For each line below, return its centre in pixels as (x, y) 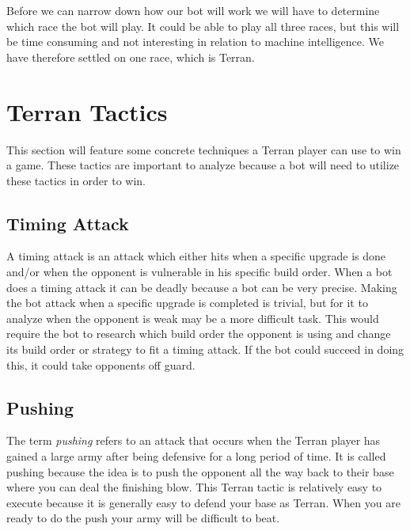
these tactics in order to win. (76, 180)
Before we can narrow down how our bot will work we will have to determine (193, 10)
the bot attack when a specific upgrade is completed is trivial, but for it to (187, 303)
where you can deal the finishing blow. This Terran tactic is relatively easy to (194, 487)
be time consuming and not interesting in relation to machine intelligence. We (196, 42)
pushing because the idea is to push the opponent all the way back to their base (200, 471)
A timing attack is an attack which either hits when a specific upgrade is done (196, 256)
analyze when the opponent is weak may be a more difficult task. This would (193, 318)
